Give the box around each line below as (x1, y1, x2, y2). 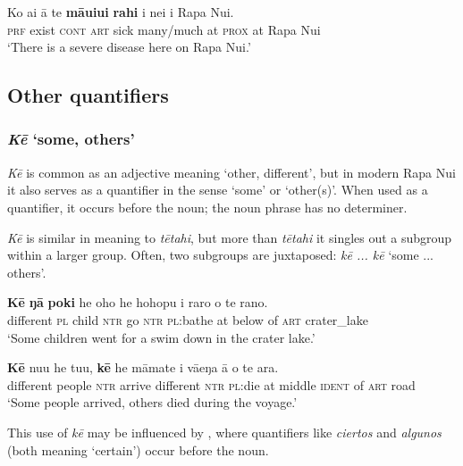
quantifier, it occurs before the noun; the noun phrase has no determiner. (7, 197, 408, 216)
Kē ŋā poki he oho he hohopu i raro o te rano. (7, 293, 268, 312)
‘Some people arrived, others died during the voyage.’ (7, 393, 298, 412)
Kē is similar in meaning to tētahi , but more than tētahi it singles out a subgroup (7, 228, 452, 246)
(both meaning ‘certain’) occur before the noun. (7, 440, 269, 459)
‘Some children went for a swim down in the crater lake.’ (7, 328, 316, 346)
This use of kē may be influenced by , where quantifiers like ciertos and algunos (7, 422, 442, 441)
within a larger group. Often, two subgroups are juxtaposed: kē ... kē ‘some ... (7, 245, 434, 264)
